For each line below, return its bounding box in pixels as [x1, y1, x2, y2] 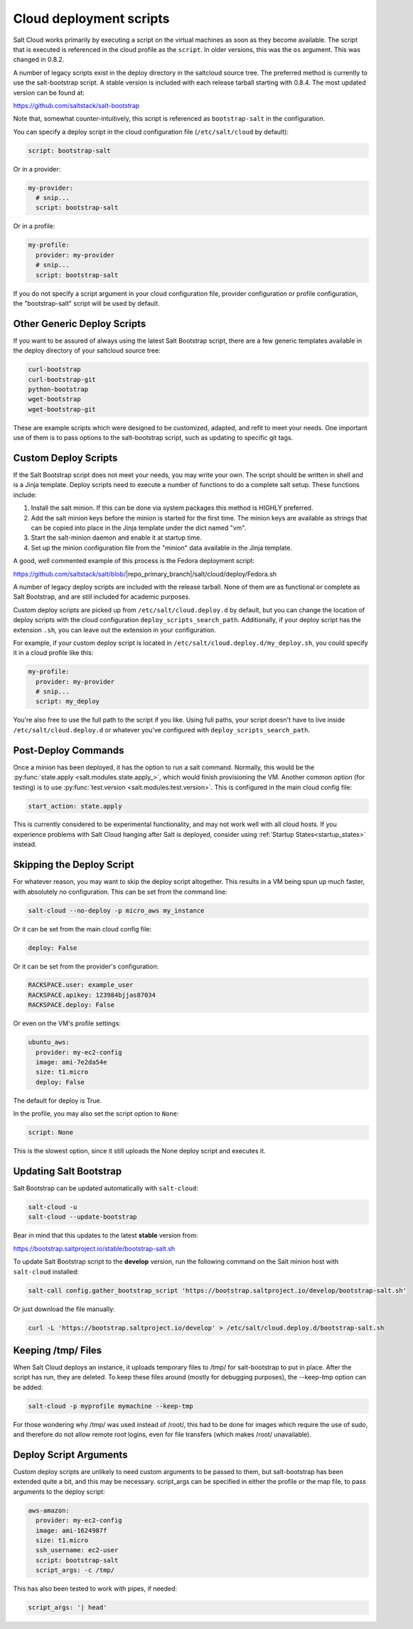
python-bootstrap [28, 385, 89, 393]
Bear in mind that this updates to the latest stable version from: [13, 1231, 198, 1240]
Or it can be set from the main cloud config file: [13, 924, 152, 933]
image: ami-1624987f [36, 1526, 107, 1534]
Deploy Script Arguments [13, 1448, 128, 1460]
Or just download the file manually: [13, 1305, 115, 1313]
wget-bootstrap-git [28, 405, 96, 413]
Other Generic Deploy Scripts [13, 317, 146, 330]
